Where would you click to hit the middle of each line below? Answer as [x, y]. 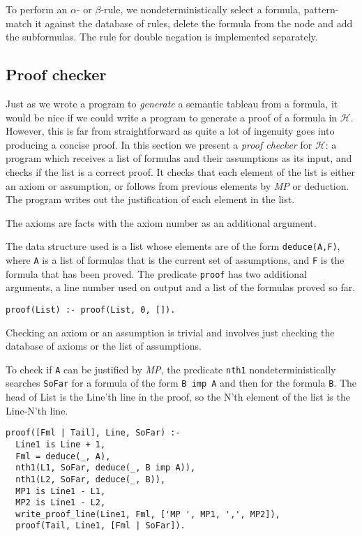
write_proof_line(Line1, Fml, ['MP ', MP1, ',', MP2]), [148, 514]
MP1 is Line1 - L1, [61, 491]
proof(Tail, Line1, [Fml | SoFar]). [100, 526]
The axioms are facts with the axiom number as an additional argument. [161, 222]
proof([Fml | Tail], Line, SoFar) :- [93, 433]
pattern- [321, 9]
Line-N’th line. [37, 410]
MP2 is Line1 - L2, [61, 503]
